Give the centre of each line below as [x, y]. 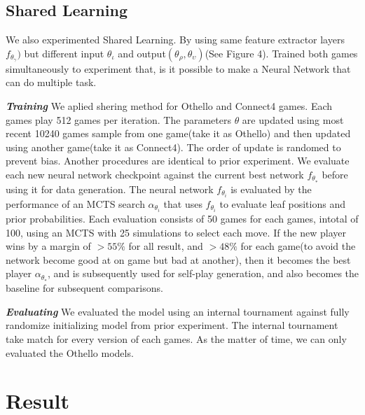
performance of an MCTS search [75, 203]
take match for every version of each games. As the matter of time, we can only [176, 339]
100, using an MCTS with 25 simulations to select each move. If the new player [176, 232]
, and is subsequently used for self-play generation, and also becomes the [204, 273]
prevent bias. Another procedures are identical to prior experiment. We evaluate [178, 161]
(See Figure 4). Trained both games [281, 53]
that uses [183, 203]
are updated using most [293, 119]
